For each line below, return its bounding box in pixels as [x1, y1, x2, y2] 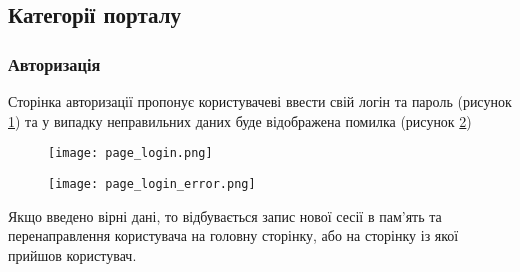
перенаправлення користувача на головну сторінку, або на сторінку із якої [8, 225, 459, 246]
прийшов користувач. [8, 244, 137, 265]
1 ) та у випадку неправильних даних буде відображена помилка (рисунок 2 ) [8, 110, 472, 131]
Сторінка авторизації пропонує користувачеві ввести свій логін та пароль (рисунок [8, 91, 512, 111]
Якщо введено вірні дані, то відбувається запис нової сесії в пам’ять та [8, 205, 442, 226]
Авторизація [8, 51, 101, 76]
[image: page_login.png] [48, 146, 213, 161]
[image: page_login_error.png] [48, 176, 256, 191]
